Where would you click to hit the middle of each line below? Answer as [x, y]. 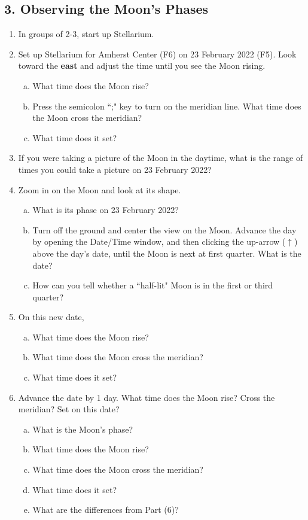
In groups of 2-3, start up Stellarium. [86, 34]
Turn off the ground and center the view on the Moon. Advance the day [164, 229]
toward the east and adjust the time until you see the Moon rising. [142, 66]
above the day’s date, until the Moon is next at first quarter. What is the [167, 253]
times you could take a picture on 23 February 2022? [115, 169]
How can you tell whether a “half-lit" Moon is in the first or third [153, 285]
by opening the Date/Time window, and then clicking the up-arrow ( [159, 241]
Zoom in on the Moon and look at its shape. [100, 189]
